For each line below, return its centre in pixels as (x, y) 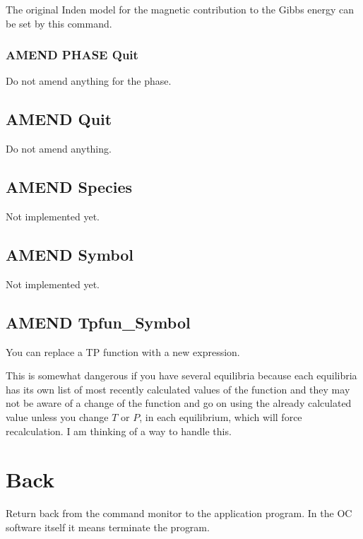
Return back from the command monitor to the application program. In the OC (179, 513)
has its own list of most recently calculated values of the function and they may (178, 389)
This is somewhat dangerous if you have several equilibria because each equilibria (181, 375)
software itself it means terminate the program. (108, 527)
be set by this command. (59, 23)
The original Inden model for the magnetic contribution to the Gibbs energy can (180, 9)
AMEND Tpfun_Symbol (98, 322)
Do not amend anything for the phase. (89, 81)
